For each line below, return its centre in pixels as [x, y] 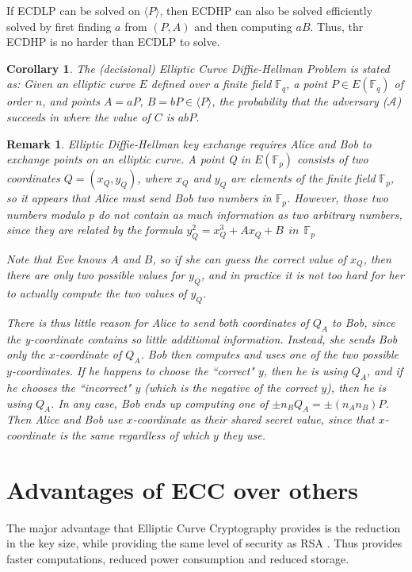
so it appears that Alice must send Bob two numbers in [139, 198]
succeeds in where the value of [78, 116]
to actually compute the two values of [97, 293]
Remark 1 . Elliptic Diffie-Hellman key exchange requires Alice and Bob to [189, 143]
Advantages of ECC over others [183, 489]
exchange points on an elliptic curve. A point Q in [128, 159]
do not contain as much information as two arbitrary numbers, [250, 214]
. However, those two [337, 198]
